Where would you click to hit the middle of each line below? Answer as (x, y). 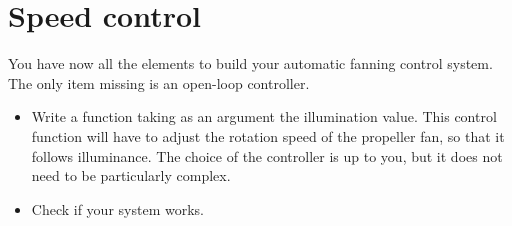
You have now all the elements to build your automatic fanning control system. (250, 63)
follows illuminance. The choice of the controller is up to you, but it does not (267, 155)
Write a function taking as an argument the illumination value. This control (264, 116)
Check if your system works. (117, 208)
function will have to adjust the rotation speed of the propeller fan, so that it (268, 135)
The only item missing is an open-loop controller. (159, 82)
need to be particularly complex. (131, 175)
